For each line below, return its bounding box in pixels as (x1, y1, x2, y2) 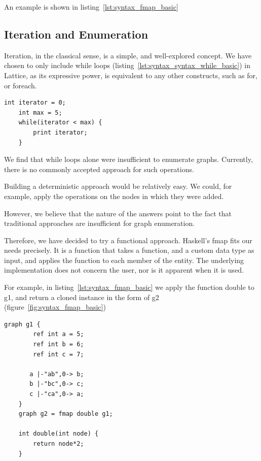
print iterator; (33, 128, 88, 136)
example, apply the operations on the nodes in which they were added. (4, 190, 224, 201)
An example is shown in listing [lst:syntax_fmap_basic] (4, 2, 178, 12)
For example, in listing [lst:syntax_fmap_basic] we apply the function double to (4, 282, 254, 292)
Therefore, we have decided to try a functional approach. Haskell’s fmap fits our (4, 235, 252, 245)
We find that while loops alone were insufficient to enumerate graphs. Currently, (4, 154, 253, 164)
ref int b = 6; (33, 341, 84, 348)
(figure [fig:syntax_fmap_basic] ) (4, 302, 106, 312)
